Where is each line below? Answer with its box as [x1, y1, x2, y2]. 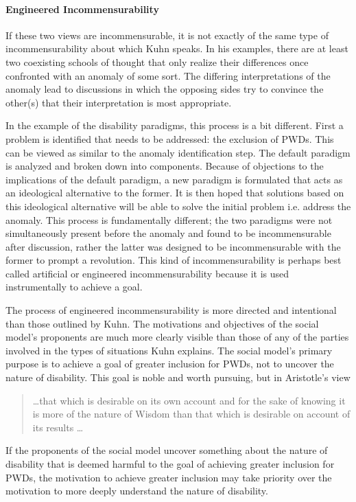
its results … [32, 420, 84, 434]
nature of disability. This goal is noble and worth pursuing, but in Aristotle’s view [5, 370, 351, 385]
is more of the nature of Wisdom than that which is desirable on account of [32, 407, 351, 421]
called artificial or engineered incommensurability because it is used [5, 266, 289, 280]
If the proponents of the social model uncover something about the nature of [5, 443, 328, 457]
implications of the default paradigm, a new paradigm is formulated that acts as [5, 172, 343, 186]
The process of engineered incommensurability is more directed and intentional [5, 303, 337, 317]
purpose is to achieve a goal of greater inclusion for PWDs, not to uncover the [5, 356, 334, 371]
